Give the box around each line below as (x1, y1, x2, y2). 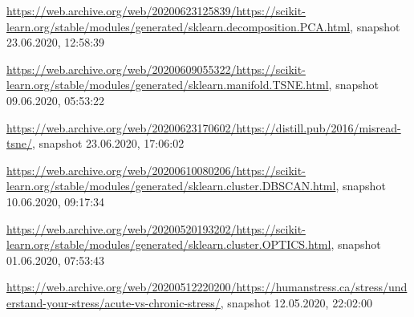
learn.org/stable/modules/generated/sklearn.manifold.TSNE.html (6, 76, 329, 93)
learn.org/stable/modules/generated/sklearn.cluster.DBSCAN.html (6, 177, 336, 194)
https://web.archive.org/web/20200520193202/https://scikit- (6, 220, 306, 237)
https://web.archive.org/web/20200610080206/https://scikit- (6, 161, 306, 178)
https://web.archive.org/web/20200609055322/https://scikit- (6, 60, 306, 77)
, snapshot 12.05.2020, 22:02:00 (220, 294, 372, 311)
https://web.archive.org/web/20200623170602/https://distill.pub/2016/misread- (6, 119, 401, 136)
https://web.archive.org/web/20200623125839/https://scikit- (6, 2, 306, 18)
